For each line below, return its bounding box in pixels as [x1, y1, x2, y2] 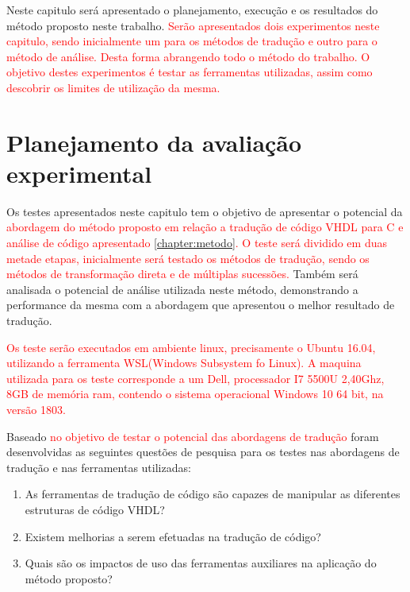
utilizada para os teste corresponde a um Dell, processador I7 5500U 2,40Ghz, [6, 370, 385, 386]
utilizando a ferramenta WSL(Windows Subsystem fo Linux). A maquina [6, 354, 362, 371]
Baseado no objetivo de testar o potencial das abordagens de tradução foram [6, 428, 379, 444]
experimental [6, 157, 152, 189]
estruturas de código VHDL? [25, 501, 165, 517]
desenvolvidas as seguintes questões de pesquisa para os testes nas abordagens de [6, 443, 400, 460]
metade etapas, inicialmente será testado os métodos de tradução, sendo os [6, 250, 370, 266]
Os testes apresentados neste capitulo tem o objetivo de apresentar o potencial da [6, 203, 403, 219]
